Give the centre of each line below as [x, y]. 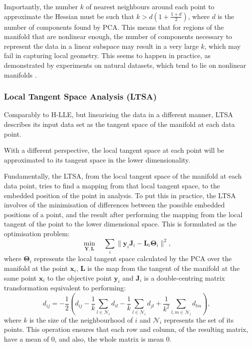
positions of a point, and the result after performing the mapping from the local [123, 214]
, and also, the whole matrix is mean [109, 338]
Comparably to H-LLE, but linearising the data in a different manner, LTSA [119, 114]
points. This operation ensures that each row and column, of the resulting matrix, [126, 329]
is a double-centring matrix [184, 277]
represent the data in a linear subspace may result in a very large [101, 46]
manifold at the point [36, 268]
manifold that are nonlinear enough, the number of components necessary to [118, 36]
